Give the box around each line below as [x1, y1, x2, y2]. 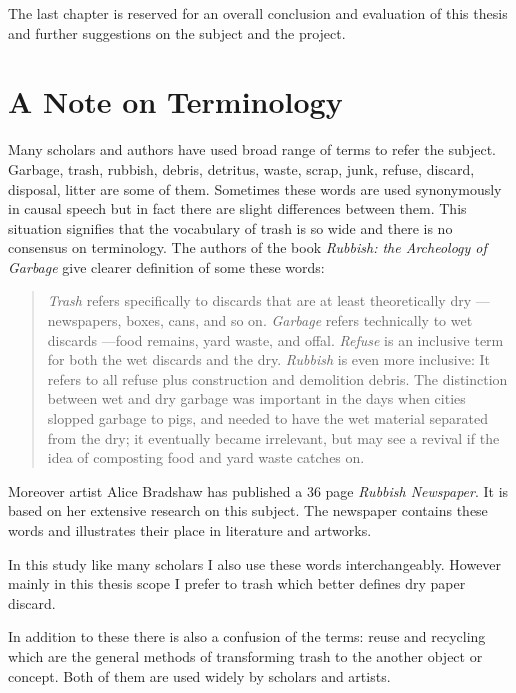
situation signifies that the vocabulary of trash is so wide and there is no [8, 217, 453, 238]
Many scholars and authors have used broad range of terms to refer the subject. [8, 139, 497, 160]
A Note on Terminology [8, 81, 343, 122]
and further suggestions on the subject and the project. [8, 22, 346, 43]
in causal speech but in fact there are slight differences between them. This [8, 198, 467, 219]
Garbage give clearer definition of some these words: [8, 256, 325, 277]
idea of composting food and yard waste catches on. [47, 447, 365, 468]
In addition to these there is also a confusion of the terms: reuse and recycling [8, 626, 486, 647]
